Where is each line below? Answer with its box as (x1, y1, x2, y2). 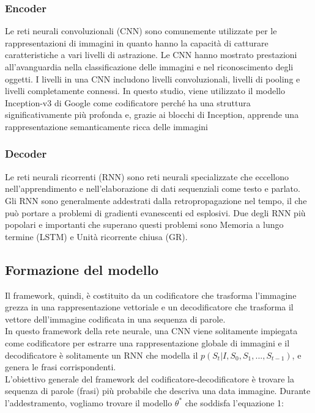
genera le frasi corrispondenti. (5, 360, 116, 373)
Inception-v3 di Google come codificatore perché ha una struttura (5, 96, 251, 109)
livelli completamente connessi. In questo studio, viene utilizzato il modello (5, 84, 286, 97)
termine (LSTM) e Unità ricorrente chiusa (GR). (5, 230, 188, 243)
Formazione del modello (5, 260, 159, 279)
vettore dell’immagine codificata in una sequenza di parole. (5, 312, 226, 325)
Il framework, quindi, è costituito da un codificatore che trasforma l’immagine (5, 288, 297, 301)
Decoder (5, 146, 47, 161)
